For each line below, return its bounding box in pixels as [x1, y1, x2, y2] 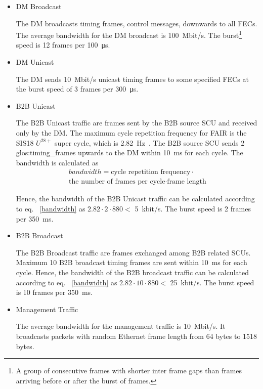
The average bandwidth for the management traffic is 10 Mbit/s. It [16, 321, 226, 331]
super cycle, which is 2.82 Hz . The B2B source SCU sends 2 [54, 137, 245, 148]
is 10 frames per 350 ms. [16, 287, 93, 297]
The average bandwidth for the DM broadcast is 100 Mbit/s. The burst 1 [16, 28, 242, 40]
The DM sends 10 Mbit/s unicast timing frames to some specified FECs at [16, 73, 249, 84]
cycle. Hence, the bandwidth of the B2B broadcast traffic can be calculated [16, 267, 249, 277]
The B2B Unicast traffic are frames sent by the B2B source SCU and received [16, 117, 257, 128]
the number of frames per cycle [69, 178, 165, 186]
